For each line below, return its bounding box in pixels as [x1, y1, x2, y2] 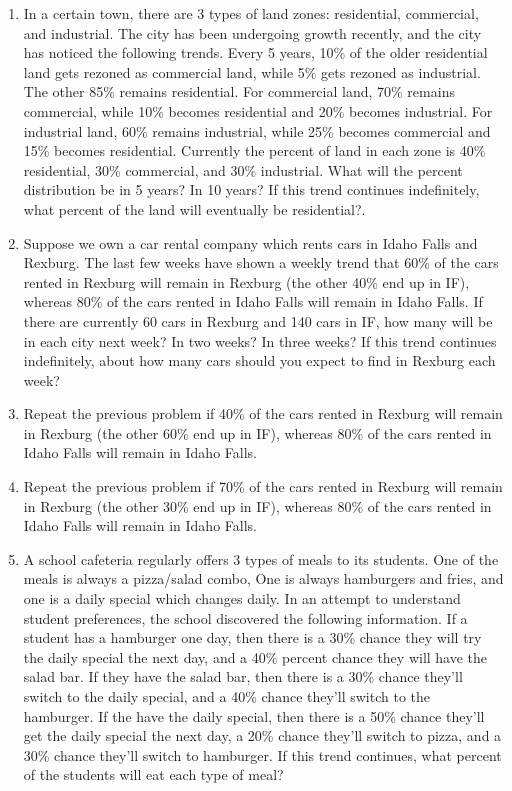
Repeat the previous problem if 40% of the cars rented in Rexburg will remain [23, 403, 503, 424]
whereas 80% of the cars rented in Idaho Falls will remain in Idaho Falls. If [23, 291, 483, 312]
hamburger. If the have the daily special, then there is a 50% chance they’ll [23, 705, 485, 726]
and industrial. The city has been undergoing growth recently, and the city [23, 22, 482, 43]
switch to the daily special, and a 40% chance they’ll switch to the [23, 686, 430, 706]
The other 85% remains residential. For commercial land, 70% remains [23, 81, 455, 102]
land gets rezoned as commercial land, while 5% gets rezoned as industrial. [23, 61, 481, 82]
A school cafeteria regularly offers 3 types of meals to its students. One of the [23, 548, 499, 569]
